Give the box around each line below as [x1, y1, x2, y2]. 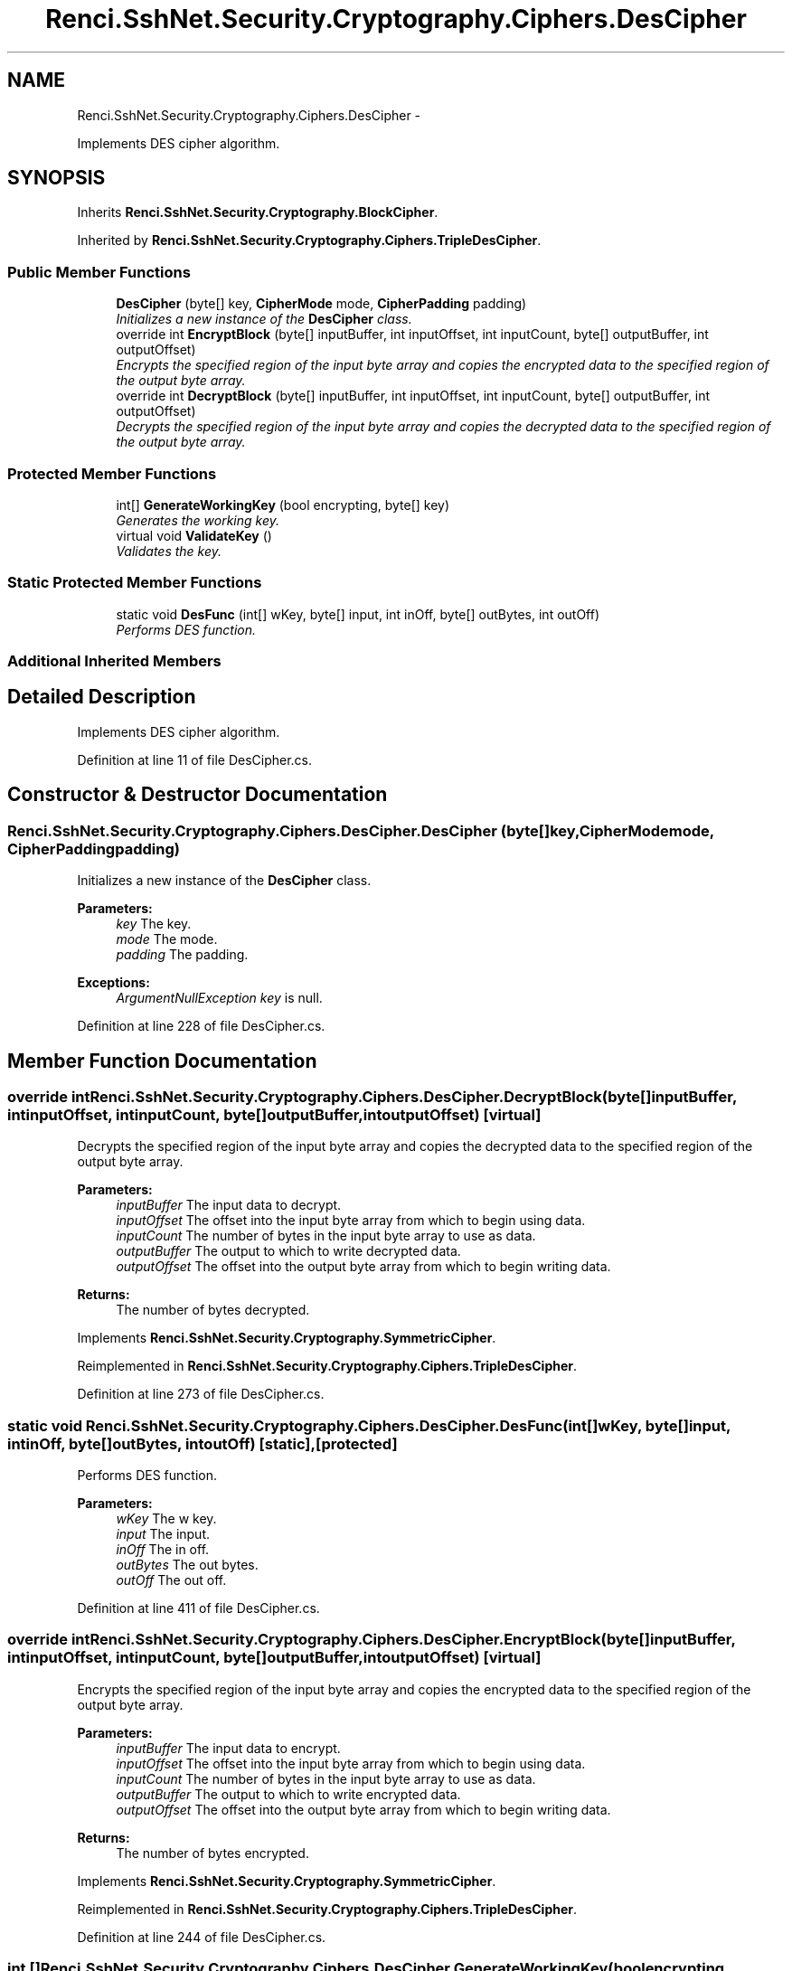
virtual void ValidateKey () [116, 527, 272, 543]
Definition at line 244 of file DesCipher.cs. [77, 1929, 326, 1945]
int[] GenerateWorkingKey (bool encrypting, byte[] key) [116, 496, 450, 513]
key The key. [116, 916, 192, 932]
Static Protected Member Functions [7, 573, 262, 592]
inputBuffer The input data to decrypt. [116, 1197, 342, 1213]
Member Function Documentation [7, 1049, 317, 1072]
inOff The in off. [116, 1542, 210, 1558]
